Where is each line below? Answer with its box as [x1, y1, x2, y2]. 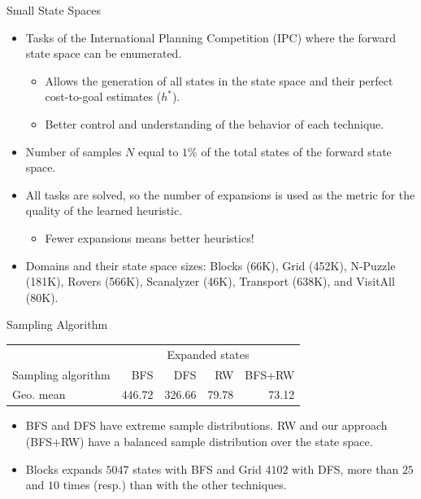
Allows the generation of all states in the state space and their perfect [45, 72, 393, 89]
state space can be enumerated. [25, 45, 182, 62]
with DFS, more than [292, 460, 399, 477]
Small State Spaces [7, 2, 101, 18]
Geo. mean [12, 386, 66, 403]
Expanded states [167, 345, 250, 362]
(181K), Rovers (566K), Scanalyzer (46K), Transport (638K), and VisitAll [25, 273, 395, 290]
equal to [138, 142, 179, 160]
